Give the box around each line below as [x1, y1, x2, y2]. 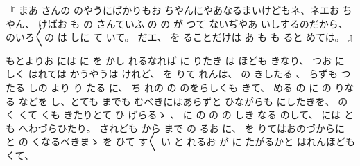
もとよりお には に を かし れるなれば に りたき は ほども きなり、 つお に [6, 53, 345, 67]
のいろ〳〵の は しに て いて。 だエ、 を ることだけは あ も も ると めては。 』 [6, 30, 358, 44]
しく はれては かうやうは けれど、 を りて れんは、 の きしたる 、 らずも [6, 66, 338, 81]
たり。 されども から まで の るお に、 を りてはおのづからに [67, 120, 345, 135]
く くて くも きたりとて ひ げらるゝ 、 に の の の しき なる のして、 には [6, 107, 341, 122]
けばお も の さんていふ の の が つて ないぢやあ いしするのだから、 [37, 16, 348, 30]
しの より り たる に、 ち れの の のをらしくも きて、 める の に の [28, 80, 332, 94]
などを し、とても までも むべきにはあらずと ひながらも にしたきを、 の [18, 93, 348, 108]
